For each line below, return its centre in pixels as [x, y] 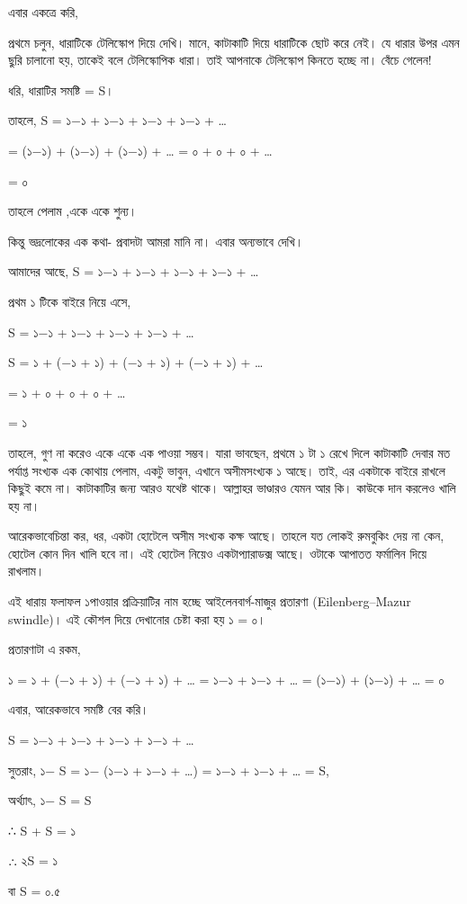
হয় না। [24, 505]
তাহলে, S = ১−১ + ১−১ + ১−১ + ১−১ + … [117, 120]
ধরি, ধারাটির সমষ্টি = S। [61, 90]
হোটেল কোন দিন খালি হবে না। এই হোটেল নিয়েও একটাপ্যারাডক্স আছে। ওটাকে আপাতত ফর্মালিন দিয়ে [218, 553]
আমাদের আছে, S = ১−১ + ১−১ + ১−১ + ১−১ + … [134, 271]
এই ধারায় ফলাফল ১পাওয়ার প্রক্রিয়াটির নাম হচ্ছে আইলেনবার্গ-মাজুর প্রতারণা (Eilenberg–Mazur [210, 601]
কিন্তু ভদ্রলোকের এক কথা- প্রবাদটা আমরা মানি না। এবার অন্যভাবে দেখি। [156, 241]
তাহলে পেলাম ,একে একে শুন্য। [73, 211]
